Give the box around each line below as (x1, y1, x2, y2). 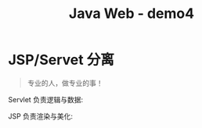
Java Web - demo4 (69, 5, 194, 23)
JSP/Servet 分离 (8, 52, 115, 69)
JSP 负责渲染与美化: (8, 111, 73, 121)
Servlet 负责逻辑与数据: (8, 94, 84, 104)
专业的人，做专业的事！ (27, 78, 103, 87)
